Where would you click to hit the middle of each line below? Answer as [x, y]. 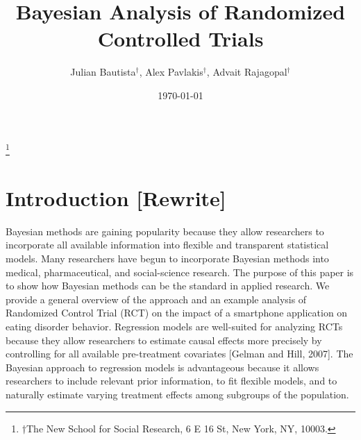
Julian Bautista [103, 72]
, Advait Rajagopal [247, 72]
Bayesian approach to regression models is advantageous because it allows [162, 367]
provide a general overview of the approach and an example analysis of [156, 299]
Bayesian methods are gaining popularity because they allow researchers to [165, 231]
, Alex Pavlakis [171, 72]
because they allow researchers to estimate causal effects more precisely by [164, 340]
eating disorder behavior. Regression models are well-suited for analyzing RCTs [174, 327]
